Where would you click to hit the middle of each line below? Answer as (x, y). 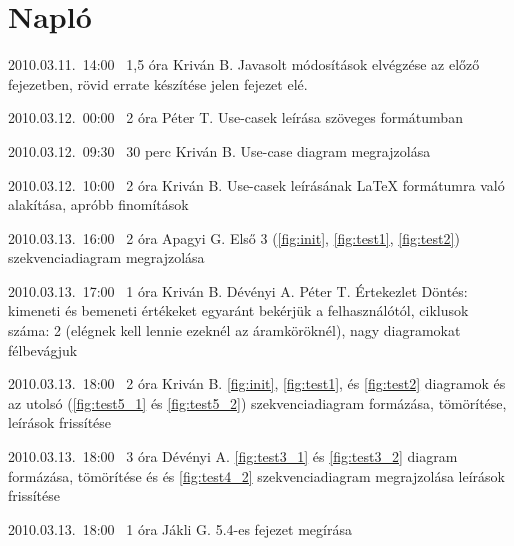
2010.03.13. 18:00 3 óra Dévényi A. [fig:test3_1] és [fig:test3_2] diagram (233, 456)
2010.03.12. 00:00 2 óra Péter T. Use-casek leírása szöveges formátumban (235, 117)
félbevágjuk (43, 349)
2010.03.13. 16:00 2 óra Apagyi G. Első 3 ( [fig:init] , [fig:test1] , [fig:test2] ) (234, 237)
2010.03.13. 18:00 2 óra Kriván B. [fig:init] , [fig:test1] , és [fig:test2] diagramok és (257, 383)
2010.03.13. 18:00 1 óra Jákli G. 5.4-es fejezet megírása (180, 528)
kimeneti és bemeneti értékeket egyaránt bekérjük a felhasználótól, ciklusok (238, 310)
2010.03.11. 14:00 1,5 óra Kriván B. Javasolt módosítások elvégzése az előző (244, 64)
